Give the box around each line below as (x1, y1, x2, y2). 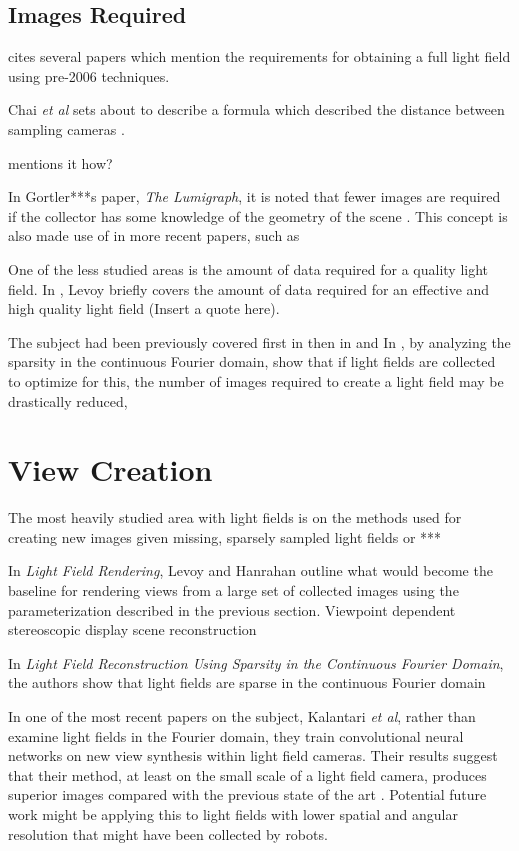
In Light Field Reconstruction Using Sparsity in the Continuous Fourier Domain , (8, 652, 504, 673)
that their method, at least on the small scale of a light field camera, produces (8, 764, 487, 785)
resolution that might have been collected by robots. (8, 823, 328, 844)
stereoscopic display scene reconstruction (8, 619, 257, 640)
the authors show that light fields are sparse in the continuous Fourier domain (8, 672, 486, 693)
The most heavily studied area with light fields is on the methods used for (8, 507, 462, 528)
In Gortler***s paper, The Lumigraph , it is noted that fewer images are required (8, 186, 501, 207)
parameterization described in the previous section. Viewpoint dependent (8, 599, 456, 620)
